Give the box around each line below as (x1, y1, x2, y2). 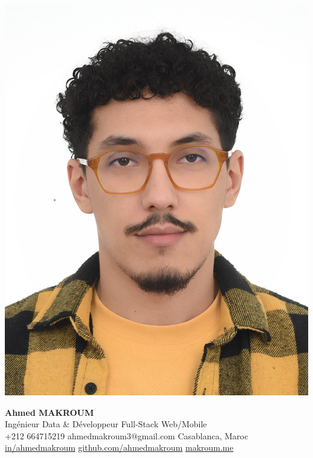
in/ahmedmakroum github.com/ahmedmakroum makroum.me (5, 441, 234, 454)
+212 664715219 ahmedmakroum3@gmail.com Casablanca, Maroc (5, 429, 249, 442)
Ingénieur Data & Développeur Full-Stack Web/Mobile (5, 418, 207, 430)
